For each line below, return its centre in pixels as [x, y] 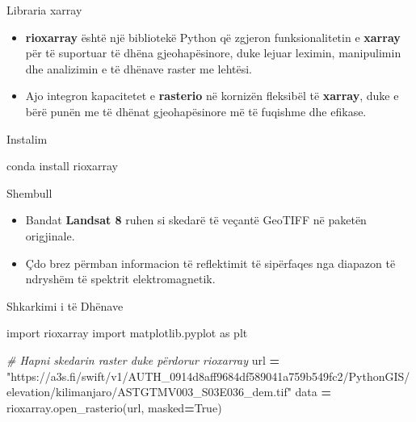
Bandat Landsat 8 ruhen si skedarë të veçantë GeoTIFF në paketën [196, 220]
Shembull [29, 192]
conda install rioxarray [62, 166]
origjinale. [50, 235]
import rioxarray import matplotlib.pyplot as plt [127, 333]
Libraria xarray [44, 10]
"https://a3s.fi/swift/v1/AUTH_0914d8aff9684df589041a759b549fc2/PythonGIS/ [208, 376]
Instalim [27, 138]
